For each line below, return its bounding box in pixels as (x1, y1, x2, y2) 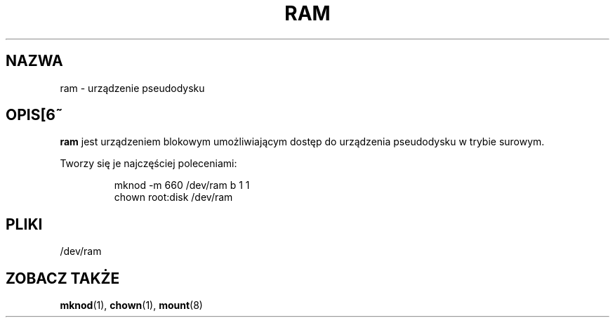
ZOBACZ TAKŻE (6, 269, 120, 287)
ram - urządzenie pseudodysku (60, 81, 205, 94)
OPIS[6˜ (6, 106, 63, 124)
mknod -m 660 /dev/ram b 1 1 (114, 179, 250, 192)
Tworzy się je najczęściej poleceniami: (60, 157, 237, 170)
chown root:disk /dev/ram (114, 191, 233, 204)
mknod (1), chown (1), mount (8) (60, 299, 203, 312)
